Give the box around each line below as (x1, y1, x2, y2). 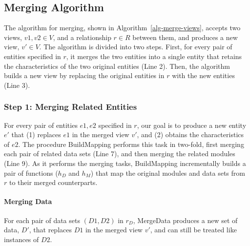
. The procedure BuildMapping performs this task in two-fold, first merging (18, 139, 244, 149)
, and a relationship (53, 32, 111, 42)
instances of (4, 234, 39, 244)
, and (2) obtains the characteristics (137, 129, 244, 140)
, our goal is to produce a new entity (137, 120, 247, 130)
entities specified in (4, 51, 61, 61)
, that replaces (29, 225, 72, 235)
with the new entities (172, 70, 235, 81)
